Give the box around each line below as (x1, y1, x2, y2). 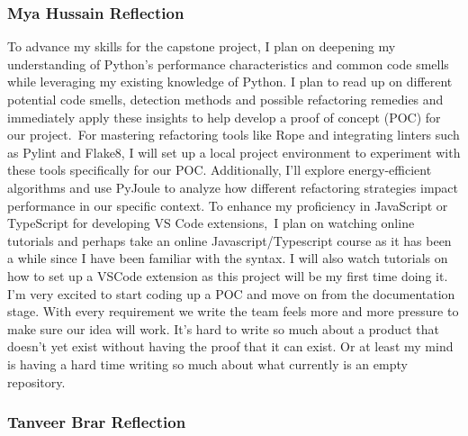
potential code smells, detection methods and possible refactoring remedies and (7, 90, 444, 108)
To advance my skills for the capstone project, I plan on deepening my (7, 37, 396, 56)
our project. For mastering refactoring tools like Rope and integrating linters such (7, 125, 460, 144)
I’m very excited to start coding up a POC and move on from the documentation (7, 284, 455, 303)
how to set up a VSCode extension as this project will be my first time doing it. (7, 266, 448, 285)
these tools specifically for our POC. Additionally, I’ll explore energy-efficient (7, 160, 432, 179)
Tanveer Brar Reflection (7, 411, 186, 433)
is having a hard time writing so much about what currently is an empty (7, 354, 408, 373)
